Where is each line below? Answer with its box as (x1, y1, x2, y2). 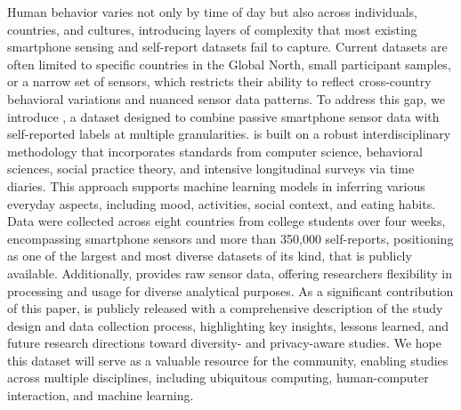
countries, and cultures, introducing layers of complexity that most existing (7, 20, 417, 38)
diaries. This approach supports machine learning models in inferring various (7, 176, 425, 195)
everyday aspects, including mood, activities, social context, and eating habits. (7, 194, 436, 213)
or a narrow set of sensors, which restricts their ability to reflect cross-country (7, 72, 432, 91)
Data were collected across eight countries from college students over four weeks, (7, 212, 446, 230)
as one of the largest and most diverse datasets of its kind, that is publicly (7, 246, 412, 265)
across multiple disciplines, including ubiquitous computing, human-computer (7, 368, 429, 387)
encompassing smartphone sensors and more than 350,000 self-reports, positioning (7, 229, 454, 247)
